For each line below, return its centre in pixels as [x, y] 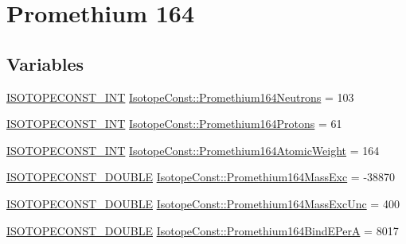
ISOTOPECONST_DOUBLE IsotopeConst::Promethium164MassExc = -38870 [201, 177]
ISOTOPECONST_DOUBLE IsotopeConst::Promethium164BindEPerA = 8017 [203, 230]
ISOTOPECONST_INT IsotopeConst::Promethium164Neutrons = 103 [180, 97]
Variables [45, 63]
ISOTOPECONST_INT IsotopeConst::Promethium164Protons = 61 [174, 124]
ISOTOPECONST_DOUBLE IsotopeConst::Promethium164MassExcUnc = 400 [203, 203]
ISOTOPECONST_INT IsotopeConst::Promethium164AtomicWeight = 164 [193, 150]
